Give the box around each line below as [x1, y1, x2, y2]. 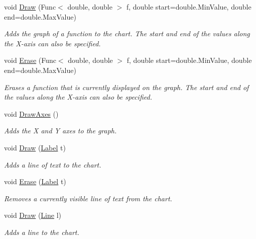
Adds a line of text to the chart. [4, 159, 101, 170]
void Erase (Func [4, 55, 56, 65]
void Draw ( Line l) [4, 210, 62, 220]
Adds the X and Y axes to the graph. [4, 125, 117, 136]
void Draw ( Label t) [4, 142, 66, 152]
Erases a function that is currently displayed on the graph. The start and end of [4, 82, 249, 92]
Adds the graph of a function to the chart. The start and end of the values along [4, 28, 250, 39]
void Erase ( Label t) [4, 176, 66, 187]
